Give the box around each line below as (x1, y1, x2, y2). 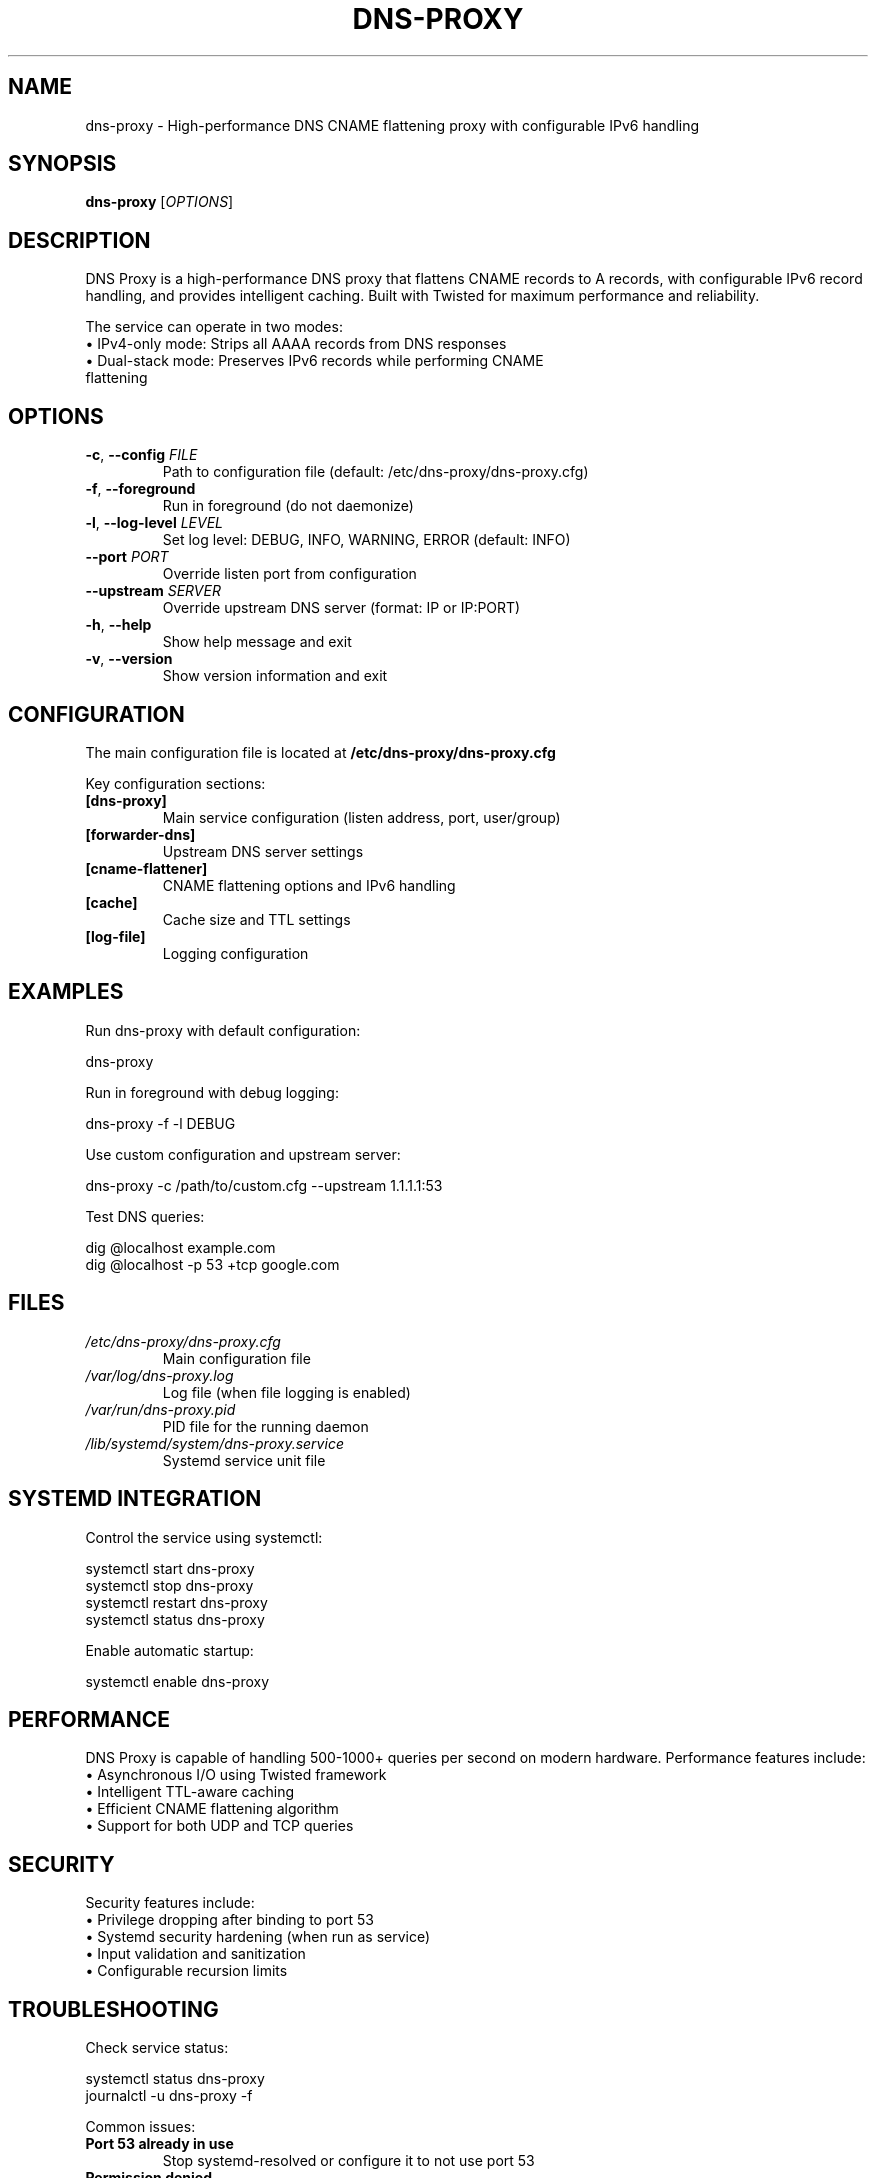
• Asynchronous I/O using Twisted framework (85, 1766, 387, 1784)
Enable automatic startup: (85, 1641, 254, 1659)
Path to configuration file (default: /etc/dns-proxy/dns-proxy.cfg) (162, 463, 589, 481)
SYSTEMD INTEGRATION (8, 1486, 262, 1512)
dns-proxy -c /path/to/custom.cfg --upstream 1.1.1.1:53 (85, 1176, 443, 1194)
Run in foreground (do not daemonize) (162, 497, 414, 515)
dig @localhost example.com (85, 1238, 276, 1256)
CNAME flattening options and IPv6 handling (162, 876, 456, 894)
